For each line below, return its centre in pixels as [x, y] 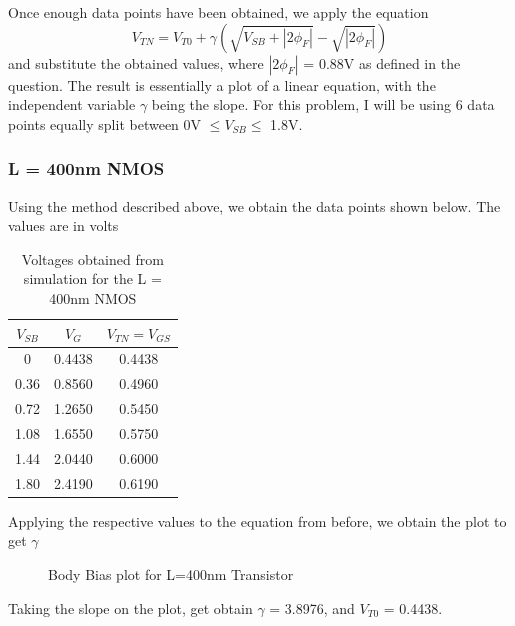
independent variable [72, 104]
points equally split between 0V [105, 123]
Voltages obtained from [92, 258]
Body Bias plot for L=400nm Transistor [171, 573]
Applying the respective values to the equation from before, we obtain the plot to [257, 520]
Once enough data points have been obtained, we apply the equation [218, 12]
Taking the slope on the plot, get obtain [130, 607]
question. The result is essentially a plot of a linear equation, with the [222, 84]
